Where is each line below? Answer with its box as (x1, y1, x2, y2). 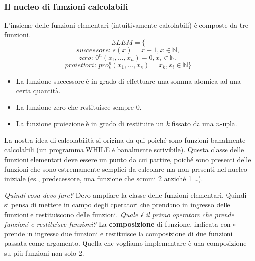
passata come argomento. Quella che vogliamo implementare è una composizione (4, 238, 247, 248)
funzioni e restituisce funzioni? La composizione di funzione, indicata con (4, 219, 231, 229)
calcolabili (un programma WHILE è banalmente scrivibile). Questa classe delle (4, 145, 244, 155)
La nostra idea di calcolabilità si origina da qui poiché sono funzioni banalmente (4, 135, 246, 145)
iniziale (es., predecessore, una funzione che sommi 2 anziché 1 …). (4, 173, 203, 183)
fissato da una (171, 118, 214, 128)
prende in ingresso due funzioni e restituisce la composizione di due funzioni (4, 228, 233, 238)
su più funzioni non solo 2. (4, 247, 84, 258)
